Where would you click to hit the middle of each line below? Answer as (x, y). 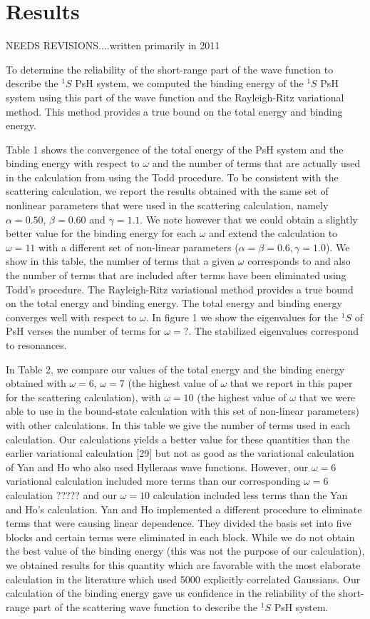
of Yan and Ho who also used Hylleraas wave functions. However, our (157, 467)
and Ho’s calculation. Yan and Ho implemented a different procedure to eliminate (184, 509)
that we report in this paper (291, 383)
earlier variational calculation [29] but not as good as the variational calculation (180, 453)
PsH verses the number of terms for (83, 331)
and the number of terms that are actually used (256, 163)
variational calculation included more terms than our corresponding (153, 481)
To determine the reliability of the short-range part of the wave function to (170, 69)
